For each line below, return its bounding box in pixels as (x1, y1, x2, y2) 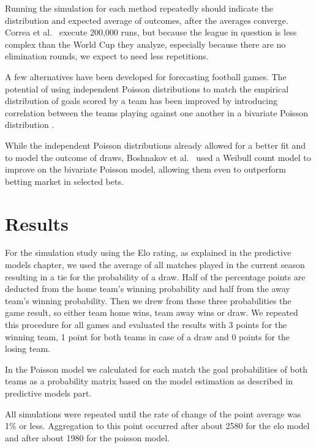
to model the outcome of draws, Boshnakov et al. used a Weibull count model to (5, 151, 311, 163)
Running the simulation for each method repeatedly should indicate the (5, 2, 273, 14)
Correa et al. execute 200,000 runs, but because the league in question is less (5, 26, 297, 39)
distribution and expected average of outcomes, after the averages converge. (5, 13, 288, 26)
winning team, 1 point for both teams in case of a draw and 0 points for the (5, 330, 290, 343)
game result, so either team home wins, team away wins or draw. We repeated (5, 306, 298, 319)
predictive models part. (5, 386, 92, 399)
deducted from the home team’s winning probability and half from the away (5, 282, 290, 295)
